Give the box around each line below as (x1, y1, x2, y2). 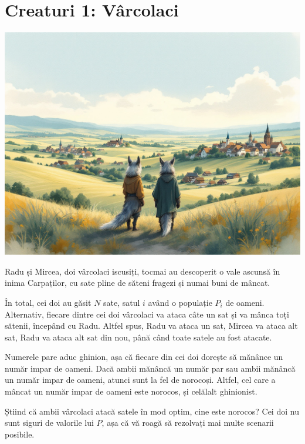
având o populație (148, 296, 212, 308)
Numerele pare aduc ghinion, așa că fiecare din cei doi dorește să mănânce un (5, 350, 283, 363)
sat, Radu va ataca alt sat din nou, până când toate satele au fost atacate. (5, 331, 272, 343)
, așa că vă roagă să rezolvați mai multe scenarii (101, 416, 274, 429)
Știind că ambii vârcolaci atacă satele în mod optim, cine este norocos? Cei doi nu (5, 405, 299, 417)
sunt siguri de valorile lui (5, 416, 94, 429)
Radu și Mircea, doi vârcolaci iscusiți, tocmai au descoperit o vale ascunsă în (5, 265, 280, 277)
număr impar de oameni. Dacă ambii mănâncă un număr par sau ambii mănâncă (5, 362, 296, 374)
